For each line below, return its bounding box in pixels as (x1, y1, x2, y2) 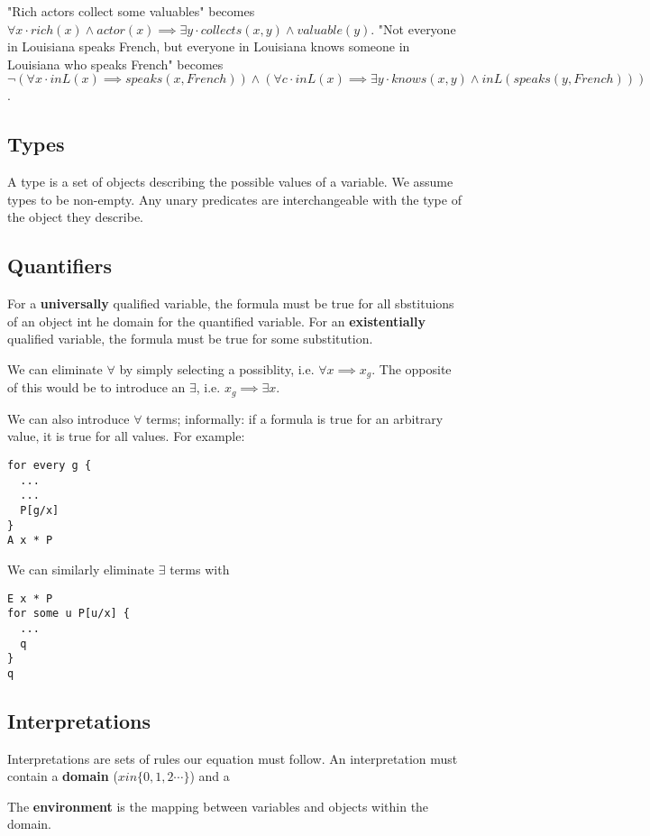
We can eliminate (7, 359, 103, 378)
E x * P (7, 592, 53, 605)
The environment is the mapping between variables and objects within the (7, 796, 429, 815)
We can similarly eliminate (7, 559, 155, 578)
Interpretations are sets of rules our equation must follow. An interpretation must (7, 749, 458, 767)
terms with (169, 559, 230, 578)
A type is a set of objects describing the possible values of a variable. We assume (7, 172, 453, 191)
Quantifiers (7, 252, 113, 280)
